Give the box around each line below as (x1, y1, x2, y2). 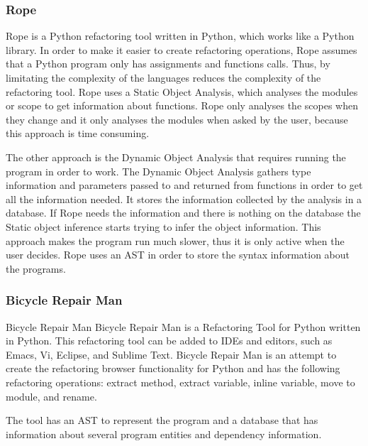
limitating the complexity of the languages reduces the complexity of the (6, 70, 321, 85)
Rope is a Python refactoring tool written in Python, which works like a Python (6, 28, 355, 43)
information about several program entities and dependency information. (6, 426, 322, 441)
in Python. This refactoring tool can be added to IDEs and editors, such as (6, 333, 333, 348)
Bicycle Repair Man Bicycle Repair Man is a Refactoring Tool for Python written (6, 319, 361, 334)
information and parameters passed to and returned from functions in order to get (6, 178, 363, 192)
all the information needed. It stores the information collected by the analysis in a (6, 191, 362, 206)
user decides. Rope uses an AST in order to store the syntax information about (6, 247, 350, 262)
